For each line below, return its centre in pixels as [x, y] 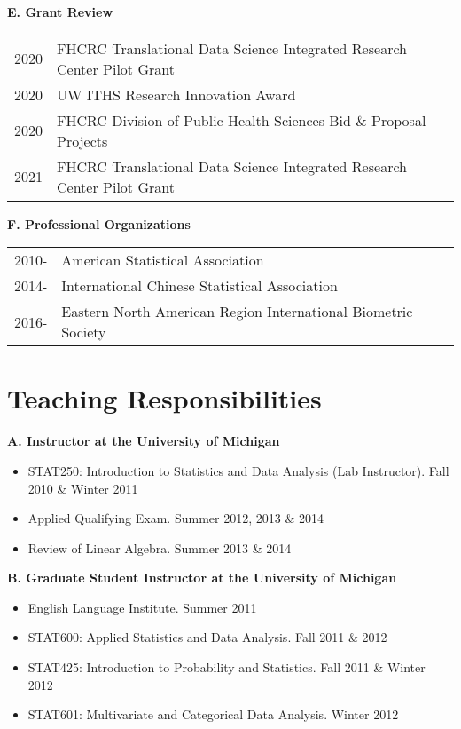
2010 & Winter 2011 [83, 488]
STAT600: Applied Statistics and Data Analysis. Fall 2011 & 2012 [207, 637]
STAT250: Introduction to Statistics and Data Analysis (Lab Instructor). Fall [238, 470]
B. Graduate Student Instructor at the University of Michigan [202, 578]
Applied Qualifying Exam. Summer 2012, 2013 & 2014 [176, 518]
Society [84, 332]
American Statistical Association [163, 260]
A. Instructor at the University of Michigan [144, 441]
